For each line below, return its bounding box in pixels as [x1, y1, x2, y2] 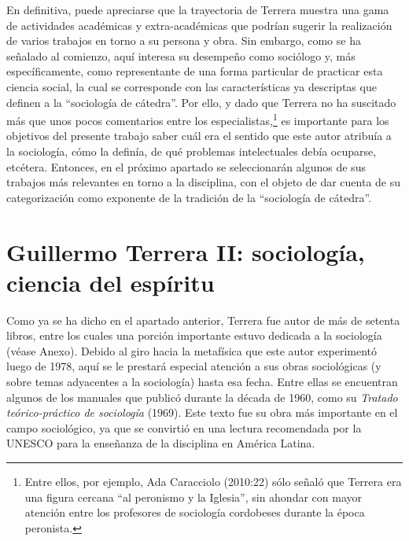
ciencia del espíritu [6, 266, 215, 298]
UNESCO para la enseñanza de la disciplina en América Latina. [6, 435, 315, 451]
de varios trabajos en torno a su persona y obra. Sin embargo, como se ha [6, 32, 361, 49]
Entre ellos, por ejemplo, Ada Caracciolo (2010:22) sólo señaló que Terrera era [24, 473, 402, 490]
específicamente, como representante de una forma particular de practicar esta [6, 63, 383, 79]
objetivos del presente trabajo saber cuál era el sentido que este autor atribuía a [6, 127, 392, 144]
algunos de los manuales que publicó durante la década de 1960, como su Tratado [6, 388, 398, 405]
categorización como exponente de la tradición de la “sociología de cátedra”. [6, 189, 372, 205]
